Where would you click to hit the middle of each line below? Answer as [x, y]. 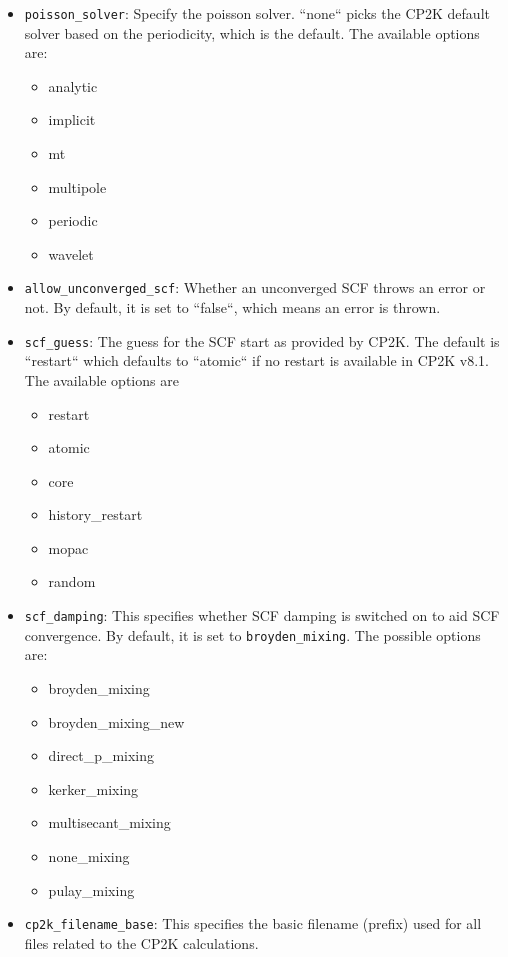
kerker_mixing [93, 788]
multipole [77, 186]
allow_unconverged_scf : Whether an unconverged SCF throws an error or [255, 287]
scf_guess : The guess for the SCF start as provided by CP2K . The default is [262, 340]
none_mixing [89, 855]
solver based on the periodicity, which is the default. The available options [252, 32]
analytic [73, 85]
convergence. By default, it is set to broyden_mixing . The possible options [252, 634]
